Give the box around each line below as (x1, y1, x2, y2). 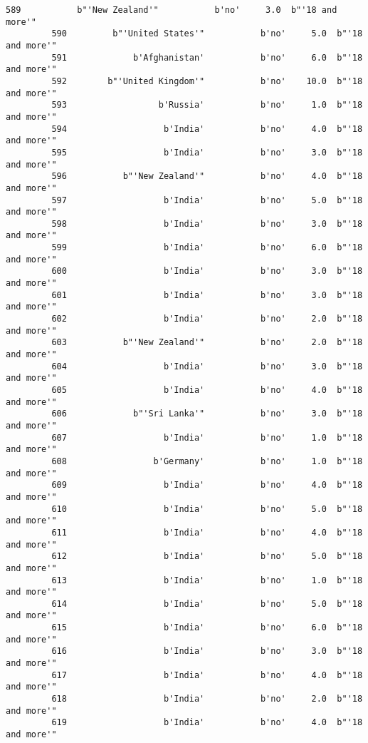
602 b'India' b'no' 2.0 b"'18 (51, 314, 363, 324)
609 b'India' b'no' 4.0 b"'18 (51, 480, 363, 491)
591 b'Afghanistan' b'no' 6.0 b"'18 (51, 52, 363, 63)
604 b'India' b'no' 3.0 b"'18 (51, 361, 363, 371)
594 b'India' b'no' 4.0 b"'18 (51, 123, 363, 134)
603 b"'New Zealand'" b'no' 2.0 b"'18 (51, 337, 363, 348)
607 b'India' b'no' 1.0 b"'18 (51, 432, 363, 443)
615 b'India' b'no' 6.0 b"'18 (51, 622, 363, 633)
